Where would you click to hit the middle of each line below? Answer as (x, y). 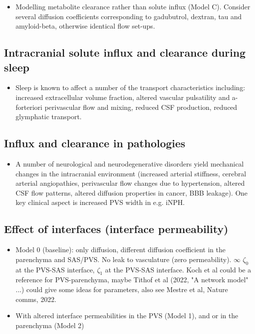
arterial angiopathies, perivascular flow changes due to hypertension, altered (130, 183)
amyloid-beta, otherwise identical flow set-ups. (85, 26)
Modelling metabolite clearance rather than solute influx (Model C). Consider (133, 6)
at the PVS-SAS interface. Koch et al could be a (178, 269)
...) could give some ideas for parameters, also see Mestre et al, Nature (122, 289)
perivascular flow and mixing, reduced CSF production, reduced (141, 107)
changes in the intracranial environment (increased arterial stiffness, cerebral (131, 173)
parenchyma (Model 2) (50, 325)
